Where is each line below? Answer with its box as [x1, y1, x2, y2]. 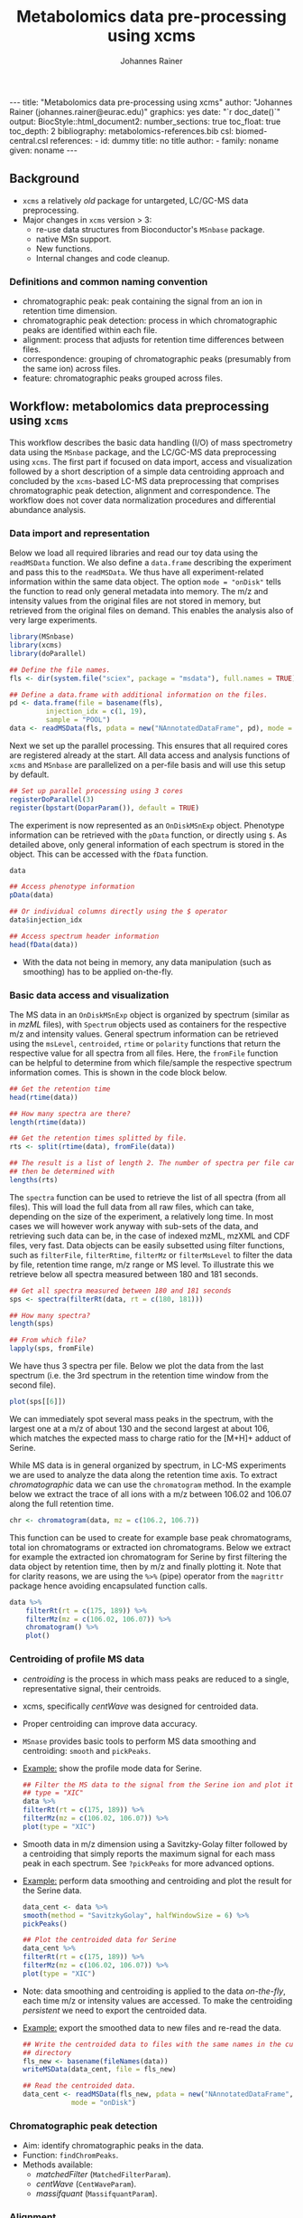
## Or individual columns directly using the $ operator [9, 907, 228, 916]
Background [9, 171, 79, 186]
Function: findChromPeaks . [22, 2150, 119, 2161]
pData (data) [9, 891, 54, 900]
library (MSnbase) [9, 632, 75, 641]
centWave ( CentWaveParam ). [35, 2178, 137, 2190]
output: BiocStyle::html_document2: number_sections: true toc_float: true [9, 116, 281, 127]
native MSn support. [35, 233, 112, 244]
